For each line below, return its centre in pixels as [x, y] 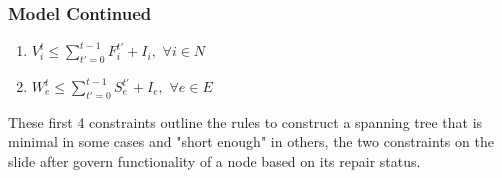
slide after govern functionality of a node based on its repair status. [214, 161]
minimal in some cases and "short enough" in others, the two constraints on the [251, 141]
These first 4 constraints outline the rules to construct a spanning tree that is [245, 121]
